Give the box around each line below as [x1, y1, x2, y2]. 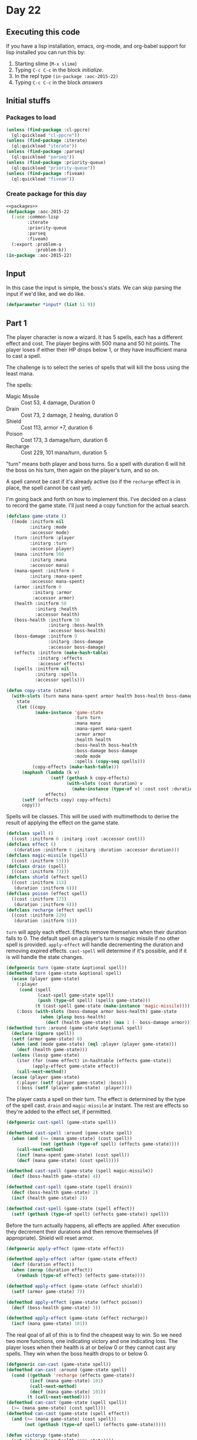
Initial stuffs [6, 96, 51, 106]
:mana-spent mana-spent [74, 726, 133, 732]
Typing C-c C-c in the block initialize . [14, 66, 104, 73]
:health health [74, 737, 111, 743]
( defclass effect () [6, 841, 57, 848]
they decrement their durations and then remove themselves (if [6, 1228, 159, 1235]
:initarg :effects [37, 655, 83, 661]
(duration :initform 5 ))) [13, 918, 77, 924]
